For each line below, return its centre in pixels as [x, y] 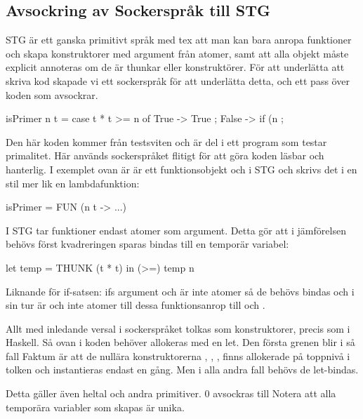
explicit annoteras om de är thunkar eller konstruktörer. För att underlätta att [175, 67]
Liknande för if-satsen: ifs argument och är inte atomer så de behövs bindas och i [180, 291]
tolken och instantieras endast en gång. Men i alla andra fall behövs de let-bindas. [182, 370]
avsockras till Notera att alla [275, 393]
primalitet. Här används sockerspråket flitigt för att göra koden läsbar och [165, 155]
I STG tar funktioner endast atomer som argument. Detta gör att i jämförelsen [176, 230]
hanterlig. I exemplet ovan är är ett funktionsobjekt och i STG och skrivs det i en [181, 169]
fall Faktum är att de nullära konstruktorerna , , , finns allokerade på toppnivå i [178, 355]
